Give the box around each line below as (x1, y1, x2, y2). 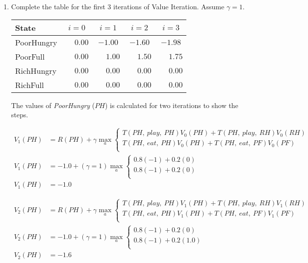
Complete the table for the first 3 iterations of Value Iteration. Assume (11, 1, 225, 11)
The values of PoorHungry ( (11, 100, 95, 110)
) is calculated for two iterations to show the (104, 100, 238, 110)
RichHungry (15, 65, 57, 76)
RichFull (15, 79, 44, 90)
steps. (11, 110, 28, 120)
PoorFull (15, 50, 45, 62)
